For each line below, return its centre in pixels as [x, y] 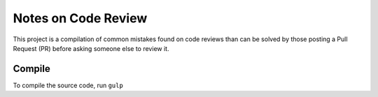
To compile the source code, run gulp [68, 85]
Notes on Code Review [80, 18]
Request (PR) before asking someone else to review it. [91, 48]
